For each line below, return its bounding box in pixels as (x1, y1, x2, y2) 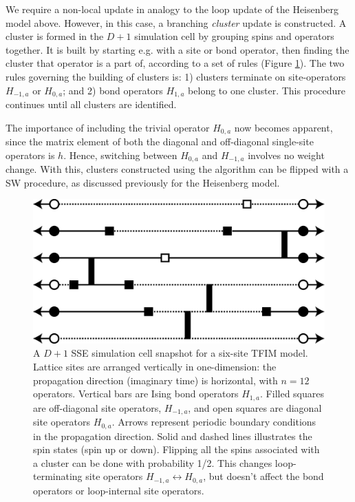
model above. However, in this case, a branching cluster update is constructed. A (6, 15, 347, 30)
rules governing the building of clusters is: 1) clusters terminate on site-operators (6, 69, 346, 83)
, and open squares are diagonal (188, 400, 322, 415)
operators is (6, 147, 55, 162)
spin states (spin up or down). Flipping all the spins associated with (33, 442, 320, 457)
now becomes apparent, (234, 120, 333, 134)
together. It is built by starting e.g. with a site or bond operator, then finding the (6, 42, 349, 56)
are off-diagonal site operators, (33, 400, 162, 415)
